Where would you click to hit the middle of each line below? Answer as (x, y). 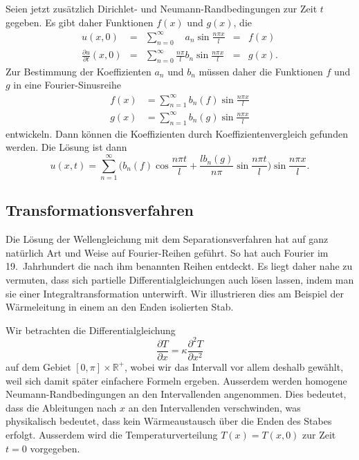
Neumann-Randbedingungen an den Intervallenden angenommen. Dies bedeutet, (176, 394)
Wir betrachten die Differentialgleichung (91, 330)
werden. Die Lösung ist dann (66, 147)
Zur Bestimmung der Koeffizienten (79, 71)
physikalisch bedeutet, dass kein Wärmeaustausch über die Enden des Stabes (169, 421)
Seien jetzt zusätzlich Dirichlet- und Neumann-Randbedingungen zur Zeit (162, 8)
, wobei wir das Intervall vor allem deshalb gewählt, (234, 366)
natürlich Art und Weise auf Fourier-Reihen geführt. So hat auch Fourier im (167, 252)
